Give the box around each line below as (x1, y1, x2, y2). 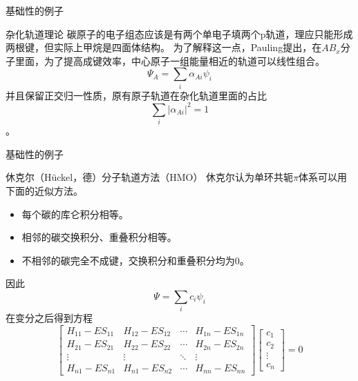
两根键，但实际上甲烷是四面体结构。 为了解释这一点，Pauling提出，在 (6, 40, 322, 55)
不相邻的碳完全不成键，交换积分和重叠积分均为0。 (21, 253, 249, 267)
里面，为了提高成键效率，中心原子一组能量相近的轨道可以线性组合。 (15, 53, 325, 68)
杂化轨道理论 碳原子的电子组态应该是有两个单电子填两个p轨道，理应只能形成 (6, 26, 353, 41)
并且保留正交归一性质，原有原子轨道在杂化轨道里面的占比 (6, 88, 267, 102)
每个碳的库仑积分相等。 (21, 206, 129, 221)
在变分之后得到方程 (6, 311, 93, 325)
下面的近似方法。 (6, 183, 83, 197)
